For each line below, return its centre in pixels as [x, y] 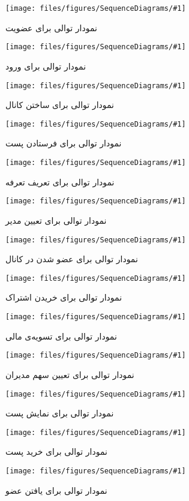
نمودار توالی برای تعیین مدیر [56, 220]
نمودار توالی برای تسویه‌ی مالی [61, 336]
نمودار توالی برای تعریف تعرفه [60, 181]
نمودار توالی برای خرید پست [56, 451]
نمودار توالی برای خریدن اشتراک [64, 297]
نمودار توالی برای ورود [46, 66]
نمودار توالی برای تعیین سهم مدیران [70, 374]
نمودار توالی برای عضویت [51, 27]
